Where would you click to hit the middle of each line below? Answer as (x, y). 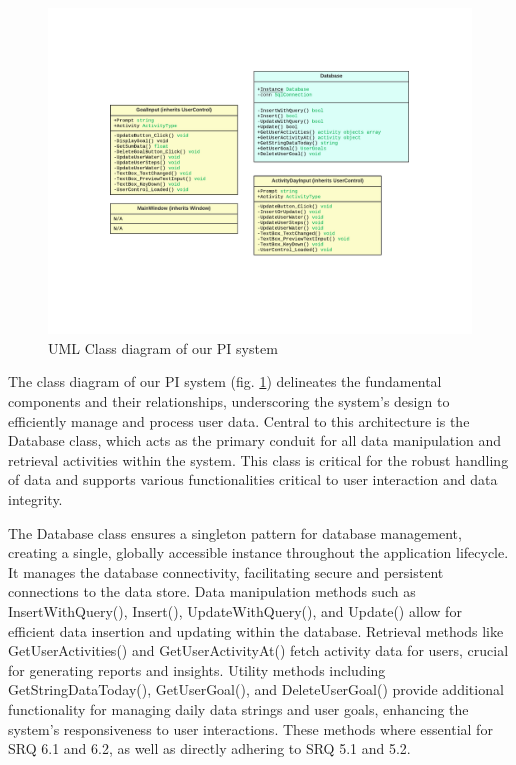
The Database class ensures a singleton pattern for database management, (235, 532)
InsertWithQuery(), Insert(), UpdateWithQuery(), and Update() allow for (235, 611)
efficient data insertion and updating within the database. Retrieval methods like (256, 630)
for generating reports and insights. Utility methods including (197, 669)
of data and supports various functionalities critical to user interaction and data (253, 479)
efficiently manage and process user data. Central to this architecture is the (239, 420)
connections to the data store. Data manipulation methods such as (212, 591)
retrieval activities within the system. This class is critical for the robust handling (258, 459)
